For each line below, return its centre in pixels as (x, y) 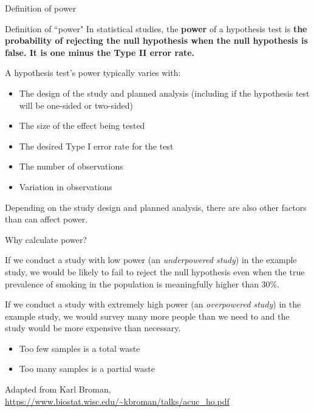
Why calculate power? (46, 239)
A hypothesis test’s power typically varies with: (93, 73)
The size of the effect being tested (82, 125)
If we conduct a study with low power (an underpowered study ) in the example (151, 260)
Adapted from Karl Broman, (58, 389)
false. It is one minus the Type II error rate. (100, 52)
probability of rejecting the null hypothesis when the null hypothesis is (156, 40)
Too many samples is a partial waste (87, 369)
